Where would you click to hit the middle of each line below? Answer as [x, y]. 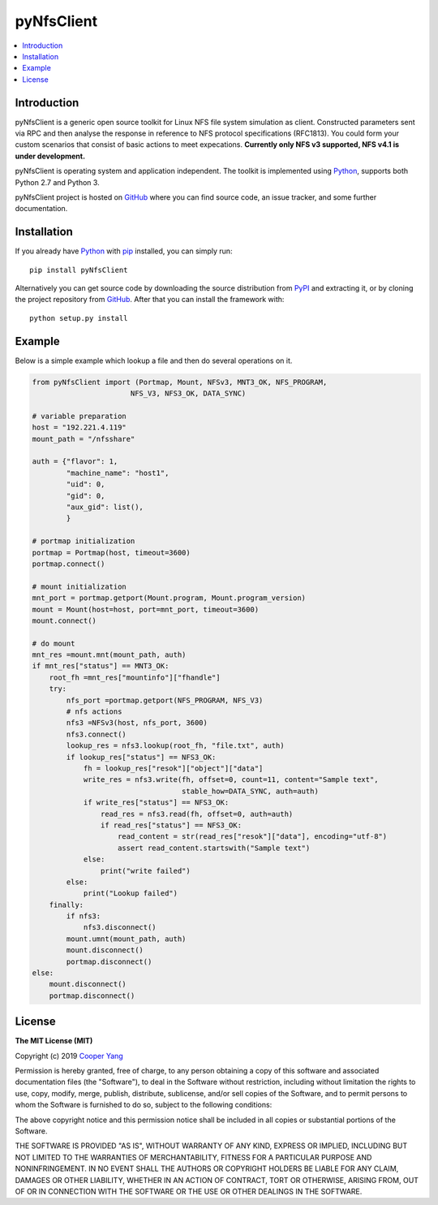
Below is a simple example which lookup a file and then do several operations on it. [154, 361]
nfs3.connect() [97, 734]
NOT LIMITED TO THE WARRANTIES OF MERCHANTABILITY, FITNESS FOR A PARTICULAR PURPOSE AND [193, 1157]
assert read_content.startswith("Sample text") [214, 848]
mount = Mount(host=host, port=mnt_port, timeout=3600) [146, 609]
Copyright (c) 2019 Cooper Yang [69, 1056]
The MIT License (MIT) [54, 1041]
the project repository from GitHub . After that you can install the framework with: [150, 300]
